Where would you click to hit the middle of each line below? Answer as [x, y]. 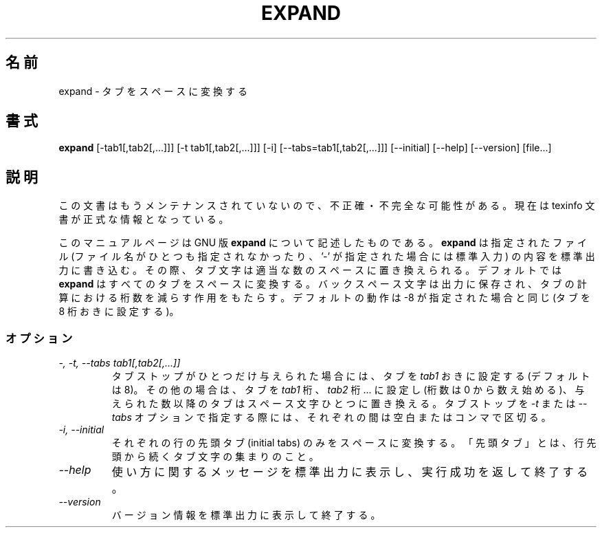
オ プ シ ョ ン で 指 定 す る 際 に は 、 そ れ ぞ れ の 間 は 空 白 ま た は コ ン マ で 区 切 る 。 [343, 417]
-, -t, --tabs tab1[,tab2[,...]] [120, 363]
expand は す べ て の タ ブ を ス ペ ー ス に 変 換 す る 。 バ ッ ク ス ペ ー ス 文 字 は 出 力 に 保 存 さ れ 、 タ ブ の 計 [323, 284]
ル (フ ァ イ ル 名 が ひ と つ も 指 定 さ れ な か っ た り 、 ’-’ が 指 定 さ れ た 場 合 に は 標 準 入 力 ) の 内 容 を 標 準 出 [327, 257]
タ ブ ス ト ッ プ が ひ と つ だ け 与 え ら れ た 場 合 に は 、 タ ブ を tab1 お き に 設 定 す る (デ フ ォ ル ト [351, 376]
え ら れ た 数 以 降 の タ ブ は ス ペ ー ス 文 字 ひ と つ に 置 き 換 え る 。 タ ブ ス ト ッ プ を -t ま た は [344, 404]
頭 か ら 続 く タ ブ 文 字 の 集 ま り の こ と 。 [215, 457]
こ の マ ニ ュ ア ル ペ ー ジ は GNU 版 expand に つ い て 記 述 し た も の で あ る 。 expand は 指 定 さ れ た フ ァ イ [323, 243]
